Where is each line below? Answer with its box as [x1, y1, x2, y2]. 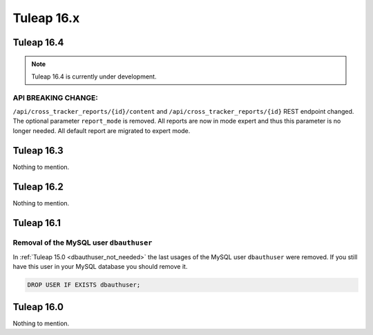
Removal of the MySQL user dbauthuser [12, 238, 153, 247]
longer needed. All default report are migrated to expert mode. [12, 126, 191, 134]
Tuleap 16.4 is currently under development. [31, 72, 157, 81]
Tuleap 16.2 [12, 181, 64, 192]
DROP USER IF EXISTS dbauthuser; [27, 281, 141, 289]
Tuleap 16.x [12, 10, 80, 26]
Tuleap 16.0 [12, 301, 64, 313]
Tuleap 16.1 [12, 217, 61, 229]
